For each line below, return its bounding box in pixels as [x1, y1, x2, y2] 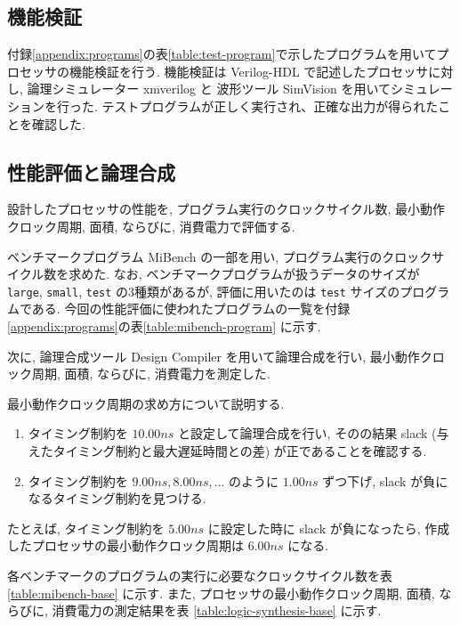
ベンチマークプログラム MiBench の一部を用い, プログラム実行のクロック [7, 247, 432, 265]
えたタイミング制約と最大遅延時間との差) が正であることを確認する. [28, 441, 427, 459]
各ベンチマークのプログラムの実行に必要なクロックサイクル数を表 [7, 565, 392, 584]
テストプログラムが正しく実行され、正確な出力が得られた [101, 96, 439, 115]
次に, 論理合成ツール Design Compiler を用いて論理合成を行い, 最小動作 [7, 346, 420, 365]
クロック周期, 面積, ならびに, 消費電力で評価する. [7, 216, 295, 235]
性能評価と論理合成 [7, 158, 175, 185]
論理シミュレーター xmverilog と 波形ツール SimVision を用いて [27, 79, 391, 98]
